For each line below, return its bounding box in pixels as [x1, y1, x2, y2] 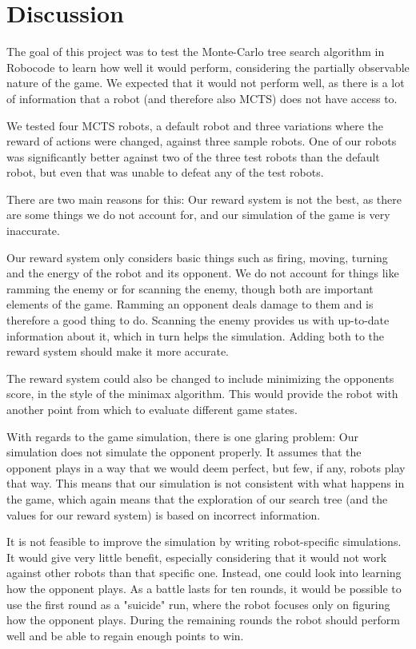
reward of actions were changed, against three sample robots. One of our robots [6, 133, 397, 149]
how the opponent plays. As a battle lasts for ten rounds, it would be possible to [6, 579, 402, 596]
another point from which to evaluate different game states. [6, 401, 298, 417]
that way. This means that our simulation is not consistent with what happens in [6, 475, 405, 492]
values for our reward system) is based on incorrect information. [6, 506, 321, 523]
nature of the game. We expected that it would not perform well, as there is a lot [6, 74, 405, 91]
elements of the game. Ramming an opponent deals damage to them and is [6, 296, 374, 313]
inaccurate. [6, 222, 60, 239]
